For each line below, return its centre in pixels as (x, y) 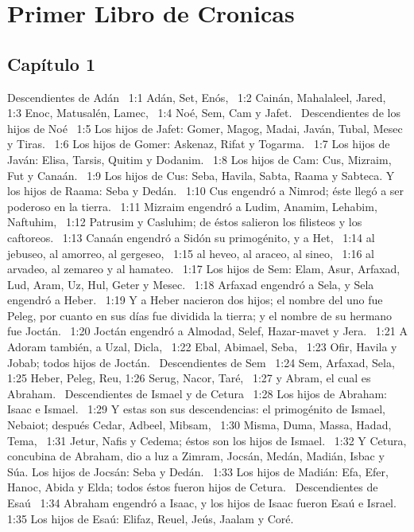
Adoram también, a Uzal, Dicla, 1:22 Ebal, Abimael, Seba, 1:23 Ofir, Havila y (202, 347)
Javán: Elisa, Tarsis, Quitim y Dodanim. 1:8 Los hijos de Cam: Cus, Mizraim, (199, 159)
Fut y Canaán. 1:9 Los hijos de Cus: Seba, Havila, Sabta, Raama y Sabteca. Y (201, 175)
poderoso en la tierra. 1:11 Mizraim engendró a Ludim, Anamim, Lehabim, (192, 206)
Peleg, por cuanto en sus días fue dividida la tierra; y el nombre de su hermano (200, 315)
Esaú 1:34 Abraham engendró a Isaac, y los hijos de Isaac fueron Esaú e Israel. (202, 503)
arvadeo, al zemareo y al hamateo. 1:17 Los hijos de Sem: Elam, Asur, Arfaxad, (204, 269)
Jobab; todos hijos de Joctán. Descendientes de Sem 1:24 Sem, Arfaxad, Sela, (201, 362)
